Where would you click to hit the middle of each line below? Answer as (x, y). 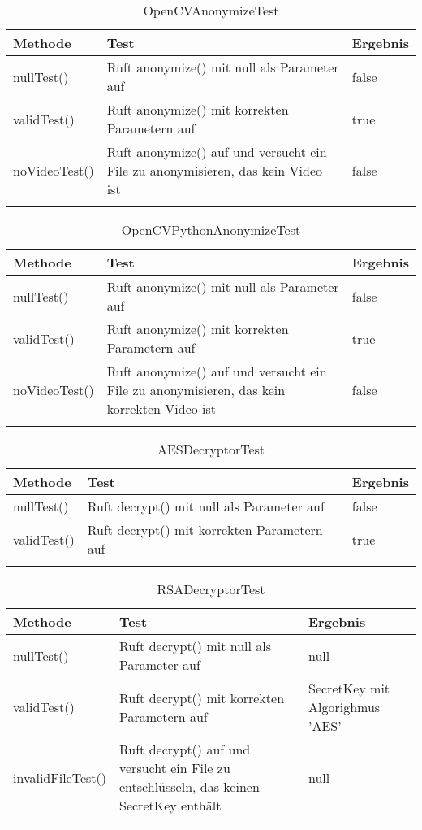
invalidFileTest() (60, 777)
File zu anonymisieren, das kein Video (214, 170)
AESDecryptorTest (211, 449)
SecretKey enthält (170, 805)
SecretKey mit (349, 688)
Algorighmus (344, 707)
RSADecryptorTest (211, 589)
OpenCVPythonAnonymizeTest (211, 230)
